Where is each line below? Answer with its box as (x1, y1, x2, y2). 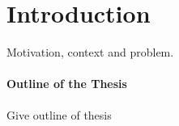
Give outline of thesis (6, 106, 112, 123)
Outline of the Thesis (6, 75, 127, 92)
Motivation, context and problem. (6, 44, 174, 61)
